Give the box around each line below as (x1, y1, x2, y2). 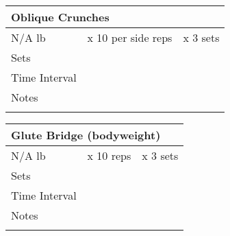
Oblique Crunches (11, 9, 110, 25)
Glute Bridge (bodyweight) (11, 127, 161, 143)
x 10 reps (87, 147, 131, 163)
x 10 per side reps (87, 29, 172, 45)
